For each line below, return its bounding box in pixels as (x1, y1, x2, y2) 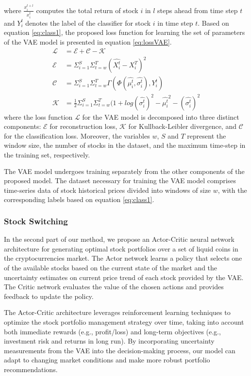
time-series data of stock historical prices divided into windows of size (4, 185, 211, 195)
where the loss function (4, 111, 73, 122)
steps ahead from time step (157, 5, 238, 15)
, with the (218, 185, 247, 195)
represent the (187, 130, 226, 141)
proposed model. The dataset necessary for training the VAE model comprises (4, 175, 236, 186)
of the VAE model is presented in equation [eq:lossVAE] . (4, 36, 172, 47)
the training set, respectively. (4, 150, 90, 160)
